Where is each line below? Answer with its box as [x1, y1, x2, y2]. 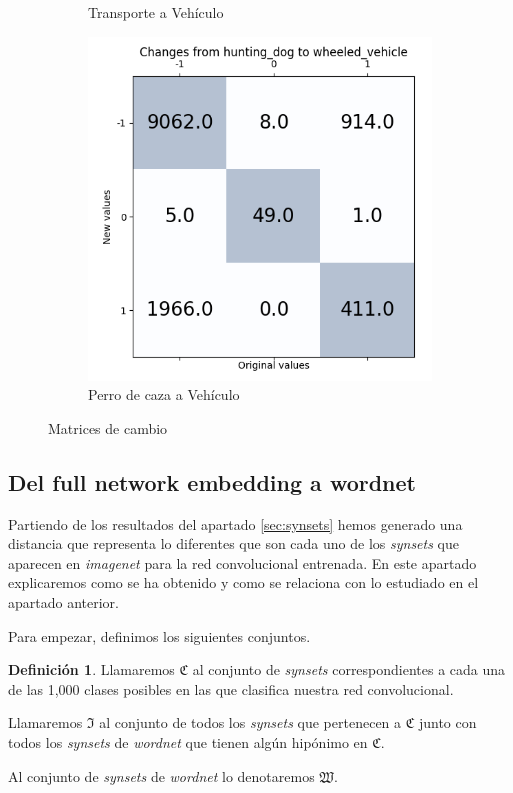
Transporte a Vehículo [88, 2, 224, 22]
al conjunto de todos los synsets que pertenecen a [99, 712, 402, 733]
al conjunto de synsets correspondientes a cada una [192, 659, 506, 680]
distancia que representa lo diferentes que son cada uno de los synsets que [8, 533, 459, 554]
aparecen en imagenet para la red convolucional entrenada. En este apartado [8, 552, 477, 573]
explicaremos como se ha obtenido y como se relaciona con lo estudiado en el [8, 572, 479, 593]
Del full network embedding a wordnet [8, 466, 416, 497]
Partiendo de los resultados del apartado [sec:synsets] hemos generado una [8, 513, 463, 534]
